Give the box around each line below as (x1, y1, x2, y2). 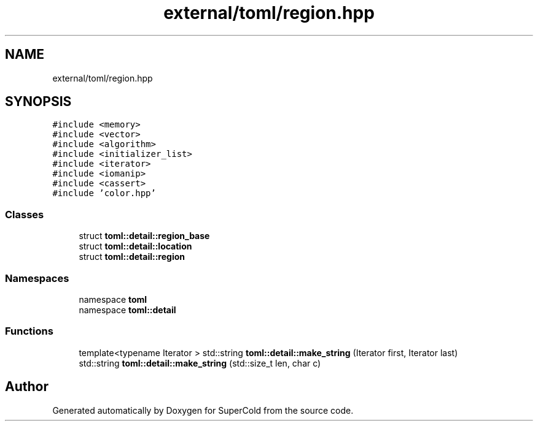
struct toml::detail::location (79, 241, 192, 252)
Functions (5, 325, 53, 338)
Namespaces (5, 272, 69, 284)
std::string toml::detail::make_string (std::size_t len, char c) (79, 357, 321, 368)
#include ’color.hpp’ (52, 188, 156, 199)
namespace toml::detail (79, 304, 176, 315)
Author (5, 379, 49, 395)
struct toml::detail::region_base (79, 230, 210, 242)
